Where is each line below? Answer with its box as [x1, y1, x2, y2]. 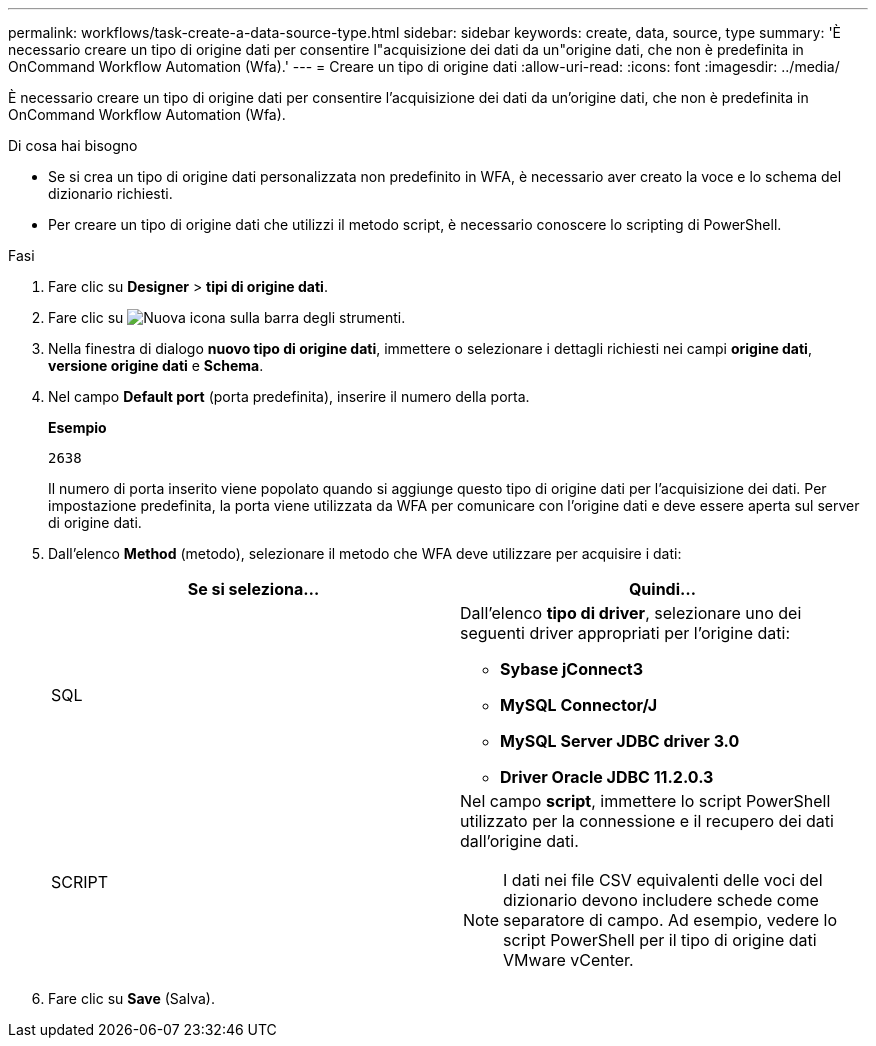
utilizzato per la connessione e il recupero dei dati [460, 811, 834, 831]
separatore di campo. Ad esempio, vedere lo [503, 910, 838, 930]
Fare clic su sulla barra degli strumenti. [48, 309, 406, 326]
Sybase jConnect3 [500, 659, 643, 679]
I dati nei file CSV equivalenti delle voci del [503, 870, 823, 890]
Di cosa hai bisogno [8, 137, 138, 154]
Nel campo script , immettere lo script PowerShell [460, 791, 831, 811]
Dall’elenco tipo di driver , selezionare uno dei [460, 603, 802, 623]
